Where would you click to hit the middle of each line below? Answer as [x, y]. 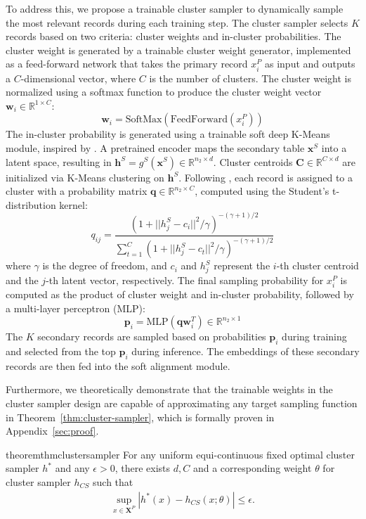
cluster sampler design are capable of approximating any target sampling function [182, 403]
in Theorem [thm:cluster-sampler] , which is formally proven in [140, 417]
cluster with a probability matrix [77, 191]
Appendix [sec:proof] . [52, 431]
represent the [242, 265]
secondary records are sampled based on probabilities [152, 337]
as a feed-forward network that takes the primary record [127, 64]
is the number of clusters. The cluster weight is [250, 78]
